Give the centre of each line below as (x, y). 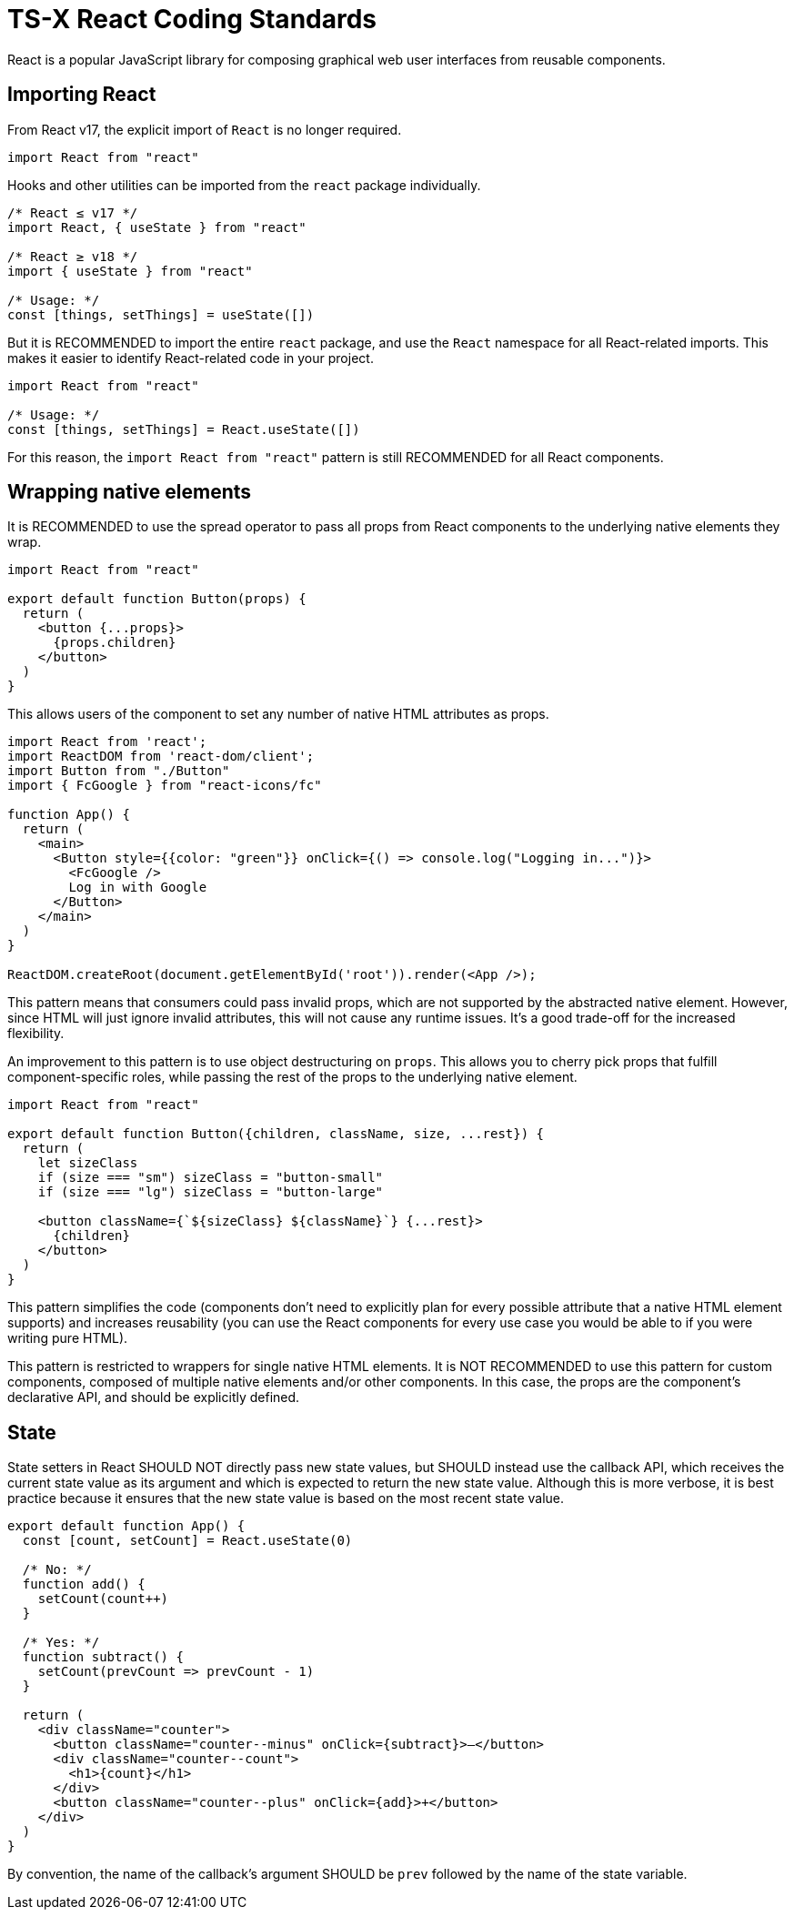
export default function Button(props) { (157, 599)
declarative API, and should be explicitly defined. (154, 1397)
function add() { (84, 1584)
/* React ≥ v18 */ (73, 256)
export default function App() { (126, 1526)
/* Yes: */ (61, 1643)
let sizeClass (88, 1163)
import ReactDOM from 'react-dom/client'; (161, 757)
